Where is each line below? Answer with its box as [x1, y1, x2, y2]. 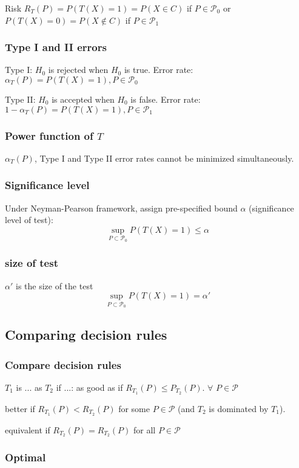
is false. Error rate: [130, 93, 201, 105]
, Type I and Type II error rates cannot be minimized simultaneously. [34, 151, 294, 164]
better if [5, 402, 35, 415]
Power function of [5, 128, 93, 143]
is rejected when [48, 63, 109, 76]
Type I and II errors [5, 40, 107, 55]
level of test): [5, 213, 53, 226]
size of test [5, 255, 58, 270]
